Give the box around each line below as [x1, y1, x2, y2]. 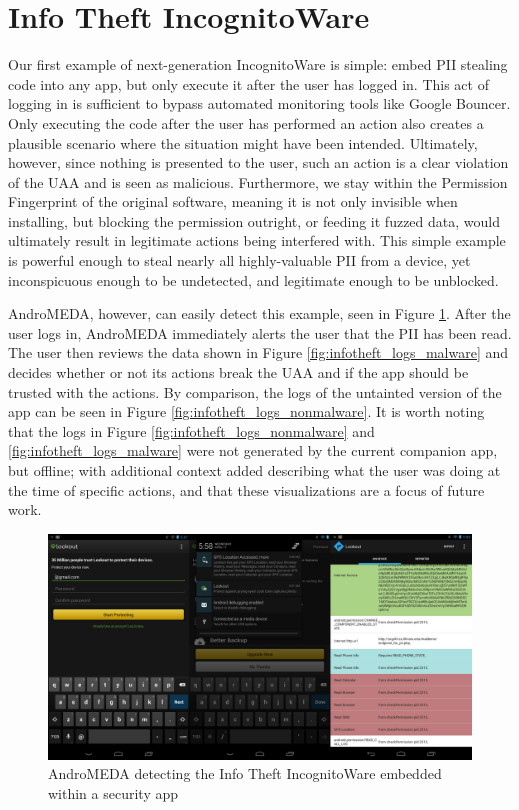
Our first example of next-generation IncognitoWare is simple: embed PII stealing [8, 54, 508, 75]
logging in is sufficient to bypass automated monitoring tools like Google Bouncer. [8, 93, 511, 114]
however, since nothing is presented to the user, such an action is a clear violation [8, 152, 509, 173]
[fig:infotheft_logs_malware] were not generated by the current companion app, [8, 440, 498, 461]
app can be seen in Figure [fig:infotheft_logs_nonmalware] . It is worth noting [8, 401, 485, 422]
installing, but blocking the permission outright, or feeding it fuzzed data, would [8, 210, 500, 231]
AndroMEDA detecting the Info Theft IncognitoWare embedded [48, 763, 442, 784]
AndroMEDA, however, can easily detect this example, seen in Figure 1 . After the [8, 303, 511, 324]
